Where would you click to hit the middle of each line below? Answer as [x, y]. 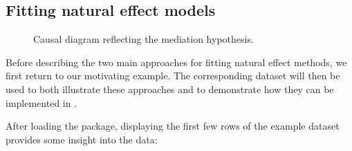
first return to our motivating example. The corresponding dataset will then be [173, 75]
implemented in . [41, 102]
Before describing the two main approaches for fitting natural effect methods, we [176, 62]
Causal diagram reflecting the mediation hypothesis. [143, 39]
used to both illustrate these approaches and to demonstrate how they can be [170, 89]
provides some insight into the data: [82, 139]
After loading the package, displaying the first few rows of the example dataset [173, 126]
